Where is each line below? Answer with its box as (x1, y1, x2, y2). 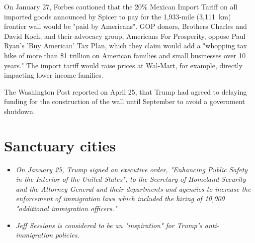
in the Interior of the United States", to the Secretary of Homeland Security (15, 174, 246, 184)
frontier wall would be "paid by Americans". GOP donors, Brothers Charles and (4, 21, 247, 31)
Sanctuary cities (4, 135, 116, 155)
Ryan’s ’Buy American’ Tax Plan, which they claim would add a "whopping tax (4, 40, 247, 51)
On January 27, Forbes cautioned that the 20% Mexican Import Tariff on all (4, 1, 238, 11)
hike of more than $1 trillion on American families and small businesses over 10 (4, 50, 246, 60)
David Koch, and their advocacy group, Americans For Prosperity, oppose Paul (4, 30, 246, 41)
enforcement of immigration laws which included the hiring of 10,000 (15, 193, 225, 204)
